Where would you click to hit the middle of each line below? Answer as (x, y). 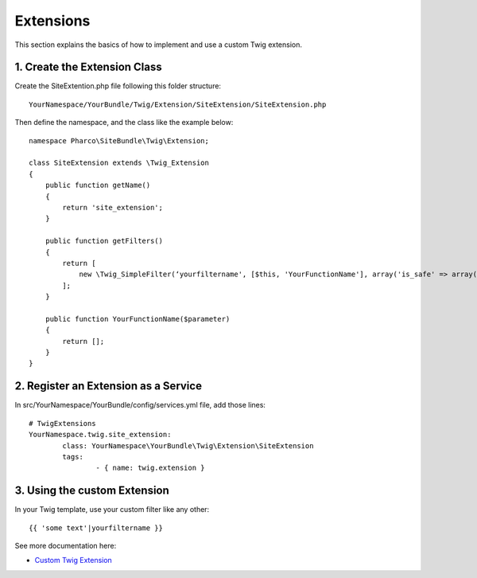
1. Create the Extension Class (88, 67)
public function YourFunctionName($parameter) (138, 319)
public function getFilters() (104, 241)
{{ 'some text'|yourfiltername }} (96, 528)
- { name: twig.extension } (151, 468)
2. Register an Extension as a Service (109, 386)
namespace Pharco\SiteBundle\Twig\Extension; (119, 141)
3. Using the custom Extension (92, 491)
